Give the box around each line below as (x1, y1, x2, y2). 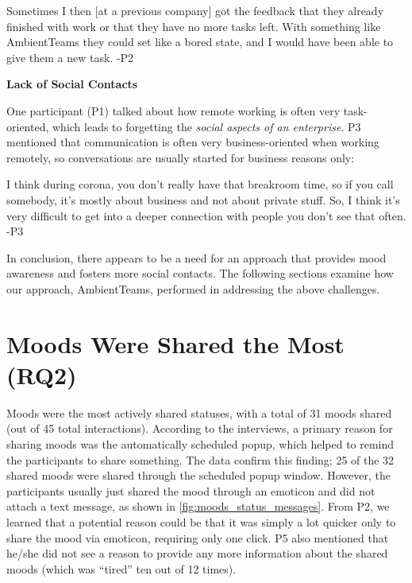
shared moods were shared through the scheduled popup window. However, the (6, 467, 391, 484)
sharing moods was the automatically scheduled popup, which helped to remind (6, 436, 395, 452)
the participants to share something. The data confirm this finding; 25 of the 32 (6, 451, 395, 468)
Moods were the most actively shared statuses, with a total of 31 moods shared (6, 404, 392, 421)
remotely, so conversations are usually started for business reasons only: (6, 149, 355, 165)
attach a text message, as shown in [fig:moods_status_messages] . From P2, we (6, 498, 390, 515)
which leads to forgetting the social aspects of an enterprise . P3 (52, 118, 361, 134)
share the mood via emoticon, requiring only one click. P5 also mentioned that (6, 529, 389, 546)
